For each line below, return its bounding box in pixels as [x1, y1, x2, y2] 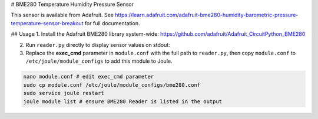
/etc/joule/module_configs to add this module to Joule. [25, 57, 173, 64]
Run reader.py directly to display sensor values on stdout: [25, 41, 170, 48]
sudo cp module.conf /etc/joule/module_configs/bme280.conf [23, 81, 201, 88]
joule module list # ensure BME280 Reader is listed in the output [23, 98, 223, 105]
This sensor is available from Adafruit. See [11, 12, 114, 19]
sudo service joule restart [23, 90, 104, 97]
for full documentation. [84, 19, 141, 26]
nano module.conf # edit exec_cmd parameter [23, 73, 154, 80]
